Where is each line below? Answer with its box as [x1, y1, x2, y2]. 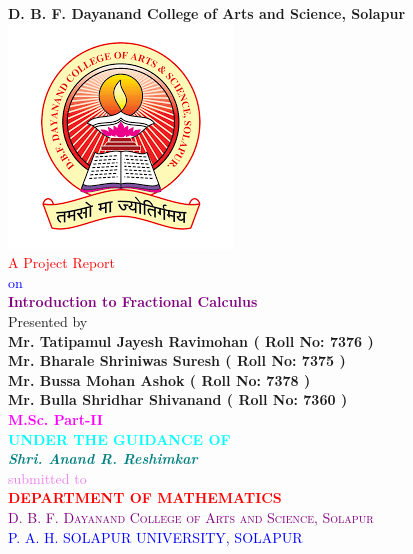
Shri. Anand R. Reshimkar [8, 448, 198, 469]
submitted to [8, 467, 87, 488]
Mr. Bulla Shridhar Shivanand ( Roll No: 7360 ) [8, 389, 348, 410]
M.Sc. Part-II [8, 408, 103, 429]
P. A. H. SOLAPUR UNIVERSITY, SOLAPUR [8, 526, 303, 547]
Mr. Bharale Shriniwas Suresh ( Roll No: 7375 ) [8, 350, 346, 371]
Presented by [8, 310, 88, 331]
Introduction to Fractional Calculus [8, 291, 258, 312]
